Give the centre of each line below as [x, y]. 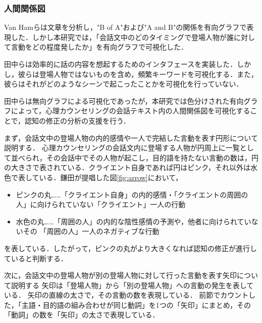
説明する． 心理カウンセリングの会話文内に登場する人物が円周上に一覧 [122, 148]
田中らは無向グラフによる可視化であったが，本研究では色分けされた [117, 100]
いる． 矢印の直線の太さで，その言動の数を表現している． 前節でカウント [126, 295]
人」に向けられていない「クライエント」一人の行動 [101, 204]
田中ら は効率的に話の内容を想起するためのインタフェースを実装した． [121, 64]
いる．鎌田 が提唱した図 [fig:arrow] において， [111, 177]
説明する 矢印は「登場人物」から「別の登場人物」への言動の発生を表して [132, 285]
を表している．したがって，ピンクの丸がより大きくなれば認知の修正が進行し [130, 248]
